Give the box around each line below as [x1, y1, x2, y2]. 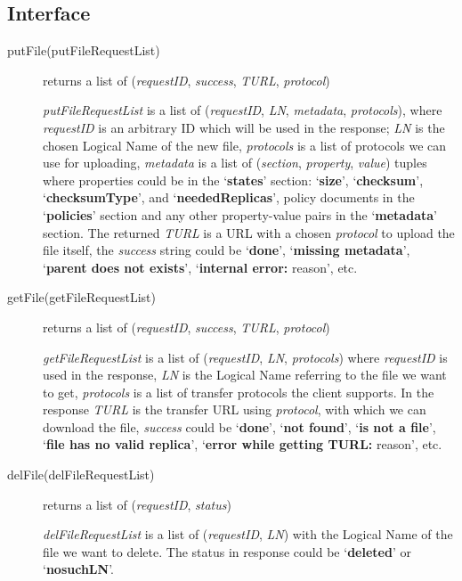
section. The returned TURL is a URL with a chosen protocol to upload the [43, 223, 455, 241]
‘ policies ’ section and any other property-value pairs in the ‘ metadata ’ [43, 205, 437, 224]
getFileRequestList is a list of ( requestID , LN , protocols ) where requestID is [43, 348, 448, 366]
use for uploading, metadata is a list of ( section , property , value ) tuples [43, 153, 427, 172]
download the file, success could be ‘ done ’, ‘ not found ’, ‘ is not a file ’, [43, 417, 436, 436]
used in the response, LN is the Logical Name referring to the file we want [43, 365, 447, 384]
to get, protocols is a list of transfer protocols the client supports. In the [43, 382, 434, 401]
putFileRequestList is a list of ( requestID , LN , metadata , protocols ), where [43, 101, 442, 119]
